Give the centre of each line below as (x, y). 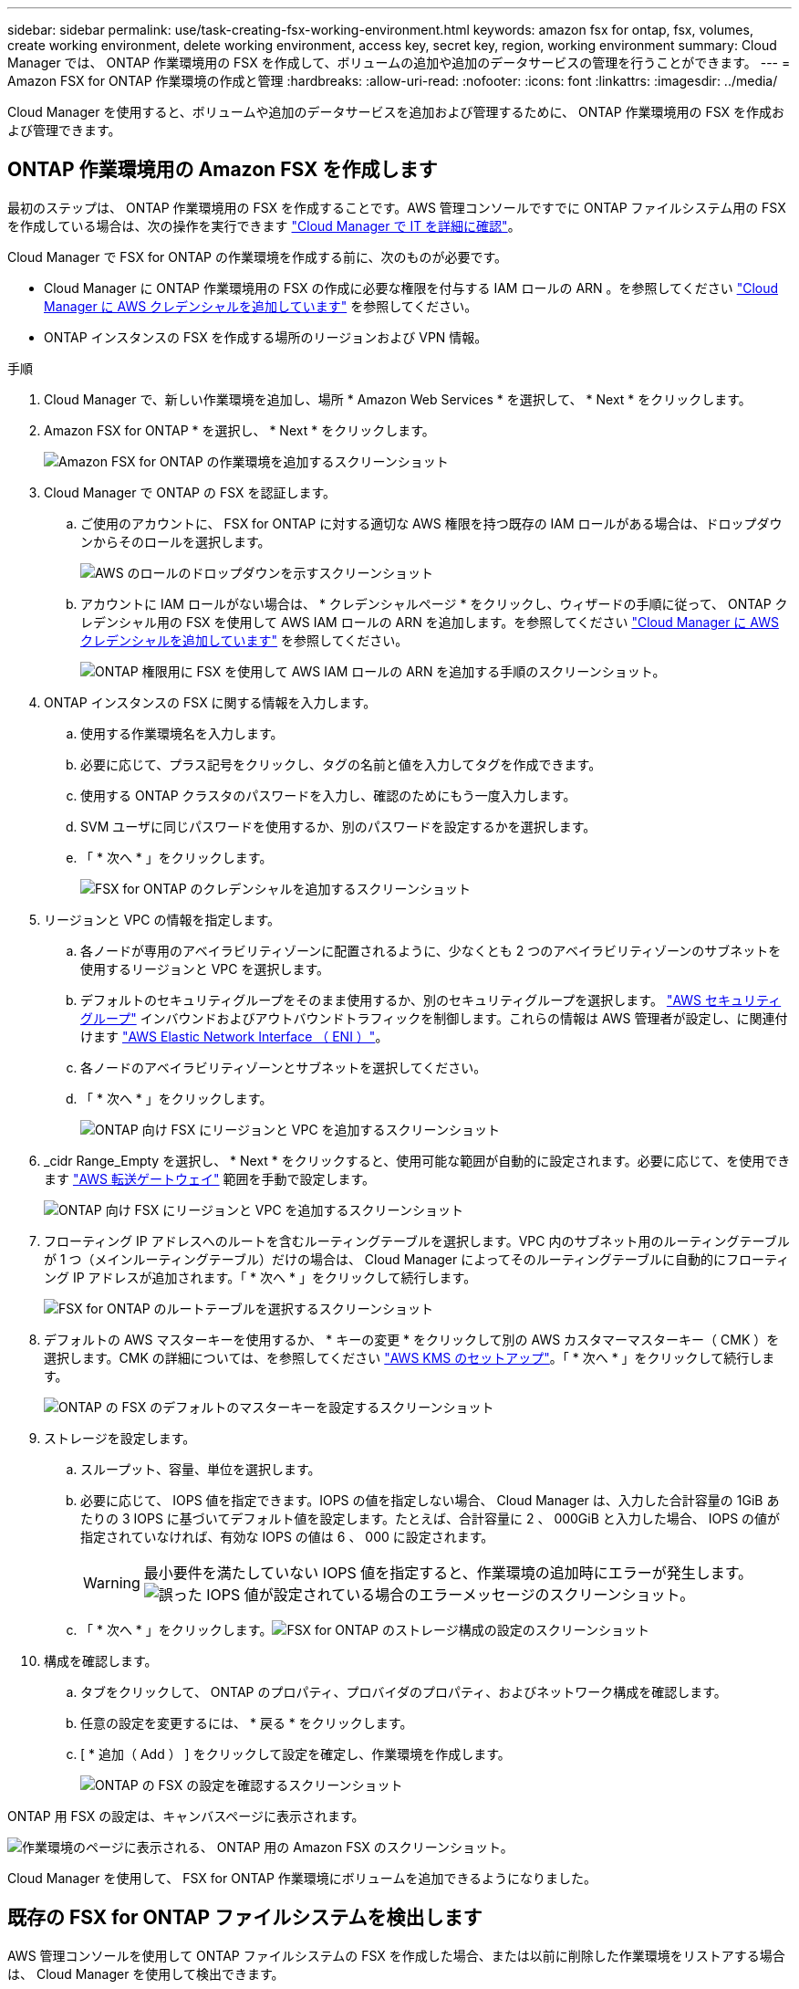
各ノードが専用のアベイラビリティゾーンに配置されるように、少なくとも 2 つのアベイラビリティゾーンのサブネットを (431, 950)
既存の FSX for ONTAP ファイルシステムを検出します (245, 1918)
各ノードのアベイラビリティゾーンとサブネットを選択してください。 (284, 1067)
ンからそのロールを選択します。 (176, 541)
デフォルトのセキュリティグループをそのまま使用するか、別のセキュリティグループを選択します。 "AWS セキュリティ (431, 1000)
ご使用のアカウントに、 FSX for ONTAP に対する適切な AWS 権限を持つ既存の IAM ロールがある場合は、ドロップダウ (431, 523)
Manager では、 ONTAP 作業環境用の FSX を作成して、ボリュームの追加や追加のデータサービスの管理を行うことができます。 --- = (399, 63)
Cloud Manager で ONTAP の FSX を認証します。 (190, 492)
